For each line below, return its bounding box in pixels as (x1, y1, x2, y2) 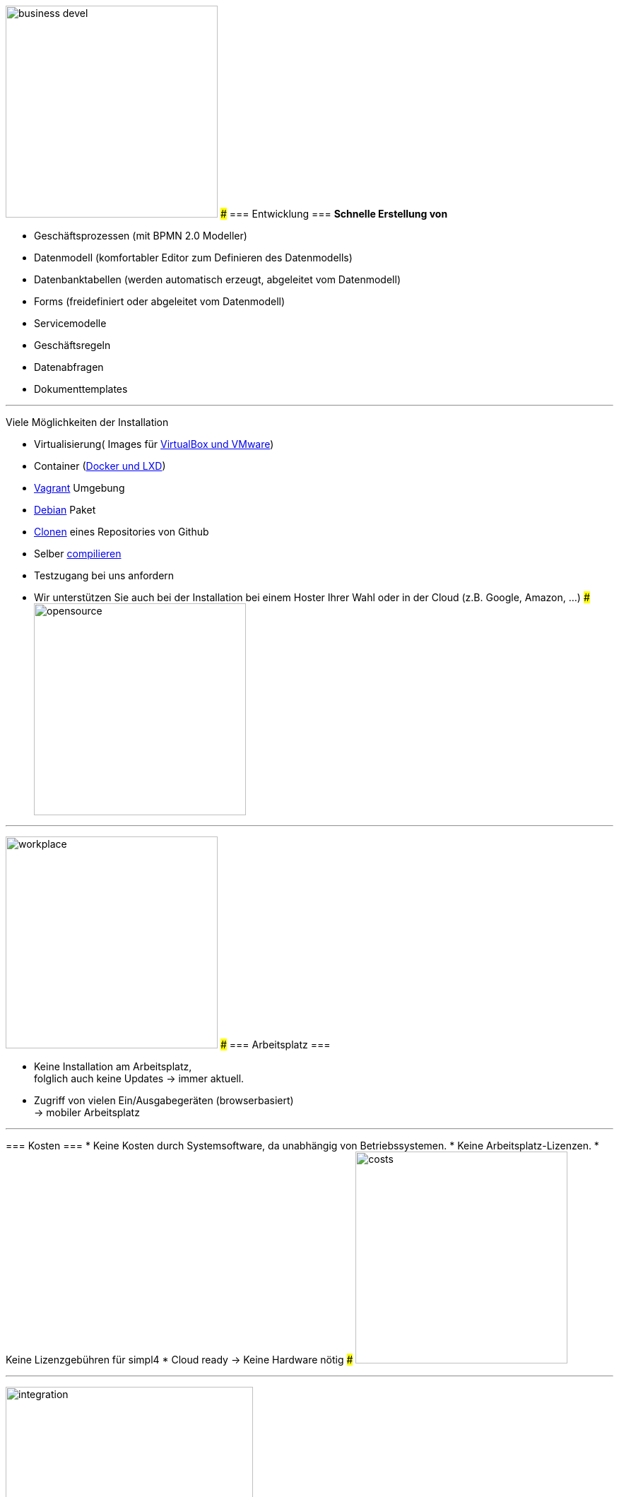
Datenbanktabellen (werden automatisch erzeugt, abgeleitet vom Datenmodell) (34, 273, 401, 285)
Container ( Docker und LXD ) (34, 460, 166, 472)
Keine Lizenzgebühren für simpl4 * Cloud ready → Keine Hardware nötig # (6, 1354, 353, 1366)
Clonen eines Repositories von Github (34, 526, 209, 538)
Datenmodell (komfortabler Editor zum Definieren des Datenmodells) (34, 252, 353, 264)
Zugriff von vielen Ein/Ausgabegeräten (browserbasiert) (34, 1094, 294, 1106)
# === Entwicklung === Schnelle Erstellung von (220, 208, 448, 220)
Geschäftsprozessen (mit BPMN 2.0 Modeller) (34, 230, 247, 242)
